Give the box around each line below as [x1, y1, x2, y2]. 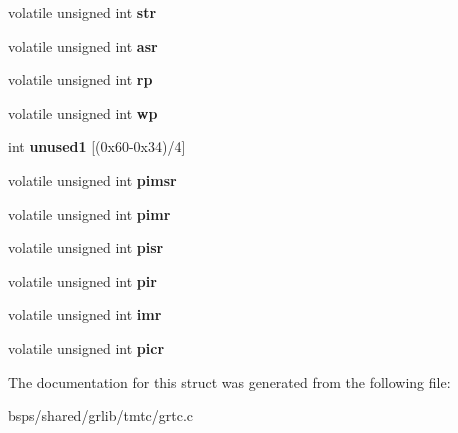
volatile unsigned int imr [8, 304, 162, 325]
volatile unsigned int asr [8, 35, 158, 56]
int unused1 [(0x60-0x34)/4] [8, 136, 186, 157]
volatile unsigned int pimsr [8, 169, 177, 190]
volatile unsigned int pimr [8, 203, 171, 224]
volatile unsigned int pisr [8, 237, 164, 258]
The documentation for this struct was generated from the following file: [8, 371, 451, 392]
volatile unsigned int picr [8, 337, 165, 358]
